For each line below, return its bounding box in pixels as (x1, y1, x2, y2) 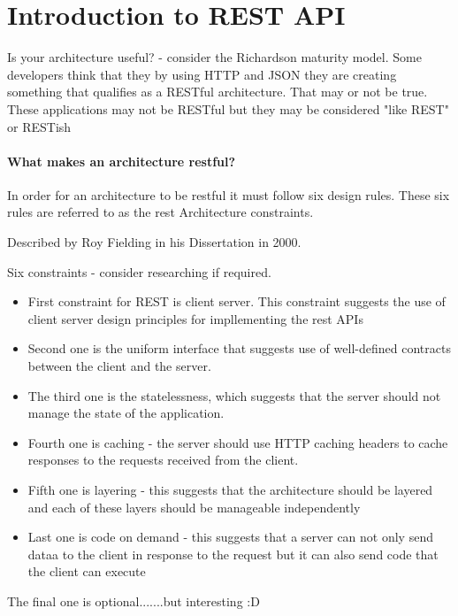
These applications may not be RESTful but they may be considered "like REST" (7, 99, 449, 118)
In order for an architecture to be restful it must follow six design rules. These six (7, 185, 450, 204)
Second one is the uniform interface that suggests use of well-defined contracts (27, 339, 451, 358)
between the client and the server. (27, 357, 211, 375)
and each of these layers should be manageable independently (27, 497, 361, 516)
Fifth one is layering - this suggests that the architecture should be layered (27, 481, 433, 499)
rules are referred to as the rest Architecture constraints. (7, 203, 314, 221)
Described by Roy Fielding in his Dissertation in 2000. (7, 233, 302, 251)
